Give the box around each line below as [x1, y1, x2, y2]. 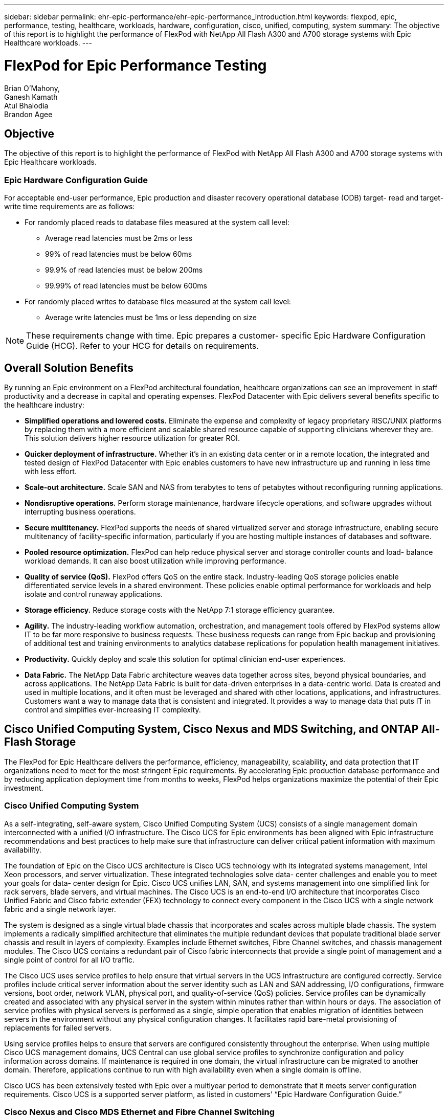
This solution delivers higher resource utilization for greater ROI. [25, 433, 240, 442]
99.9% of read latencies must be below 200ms [45, 265, 203, 275]
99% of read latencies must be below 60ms [45, 250, 192, 259]
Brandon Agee [4, 109, 53, 119]
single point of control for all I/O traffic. [4, 955, 135, 964]
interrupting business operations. [25, 507, 136, 516]
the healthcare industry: [4, 400, 84, 409]
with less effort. [25, 466, 77, 476]
